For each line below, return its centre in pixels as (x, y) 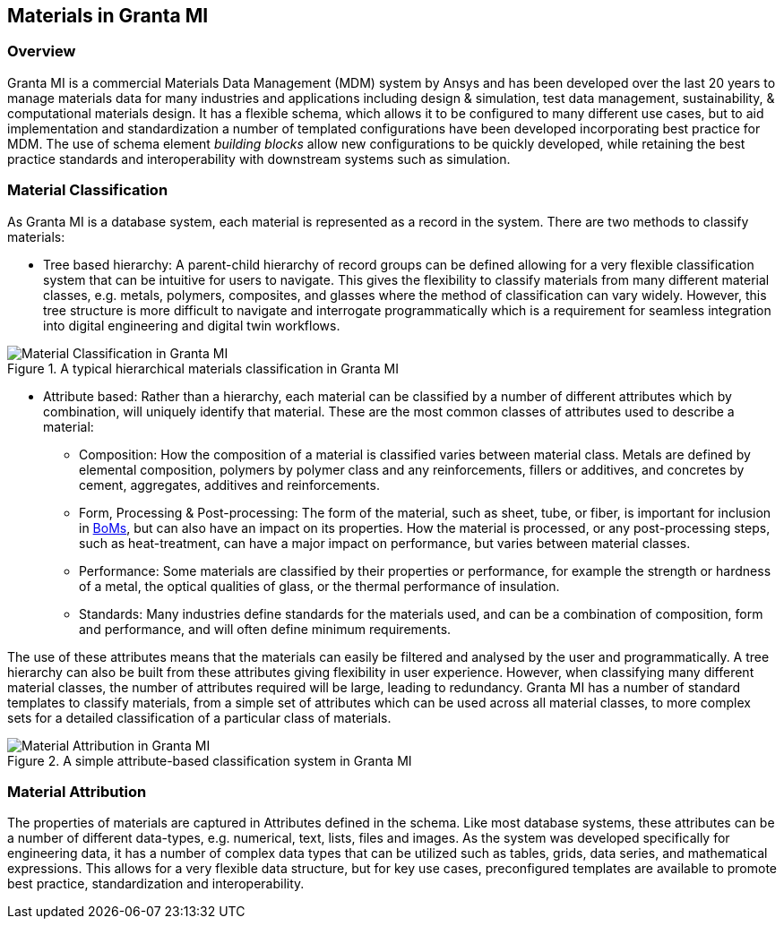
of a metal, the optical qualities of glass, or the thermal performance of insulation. (319, 586)
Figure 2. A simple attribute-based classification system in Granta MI (210, 760)
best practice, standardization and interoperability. (156, 884)
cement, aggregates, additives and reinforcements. (229, 484)
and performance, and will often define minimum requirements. (265, 629)
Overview (42, 51)
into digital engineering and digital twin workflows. (192, 325)
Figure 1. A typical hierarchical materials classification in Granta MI (203, 368)
